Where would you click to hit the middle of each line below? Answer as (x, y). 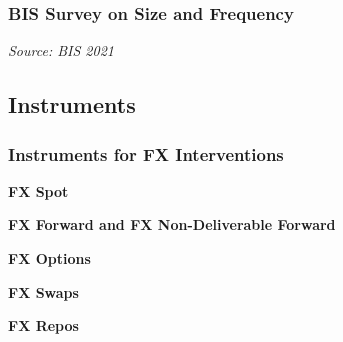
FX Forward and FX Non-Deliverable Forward (172, 224)
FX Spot (38, 190)
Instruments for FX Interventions (146, 153)
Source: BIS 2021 (61, 50)
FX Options (49, 258)
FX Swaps (43, 291)
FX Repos (43, 325)
